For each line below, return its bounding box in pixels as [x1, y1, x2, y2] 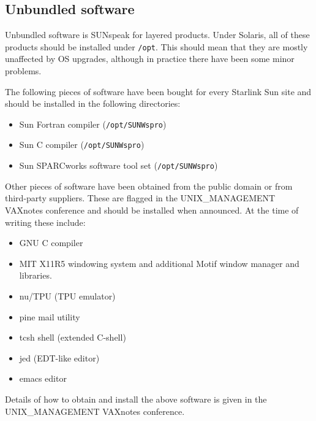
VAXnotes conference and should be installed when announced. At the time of [5, 203, 299, 216]
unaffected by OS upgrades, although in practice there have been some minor [5, 52, 295, 65]
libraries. [19, 269, 52, 282]
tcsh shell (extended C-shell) [19, 331, 126, 344]
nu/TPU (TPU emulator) [19, 289, 116, 302]
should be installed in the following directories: [5, 97, 181, 110]
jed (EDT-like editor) [19, 351, 100, 364]
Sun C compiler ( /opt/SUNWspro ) [19, 138, 145, 151]
